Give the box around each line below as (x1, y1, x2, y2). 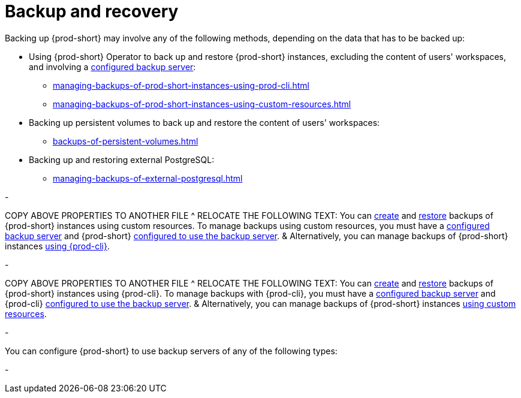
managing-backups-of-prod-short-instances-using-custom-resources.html (53, 98, 351, 109)
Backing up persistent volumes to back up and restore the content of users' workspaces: (29, 117, 380, 128)
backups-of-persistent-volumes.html (53, 135, 198, 146)
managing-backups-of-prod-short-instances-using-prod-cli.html (53, 80, 309, 91)
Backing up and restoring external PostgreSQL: (29, 154, 215, 165)
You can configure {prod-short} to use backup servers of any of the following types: (5, 345, 338, 356)
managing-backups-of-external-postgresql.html (53, 173, 243, 183)
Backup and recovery (5, 1, 179, 22)
